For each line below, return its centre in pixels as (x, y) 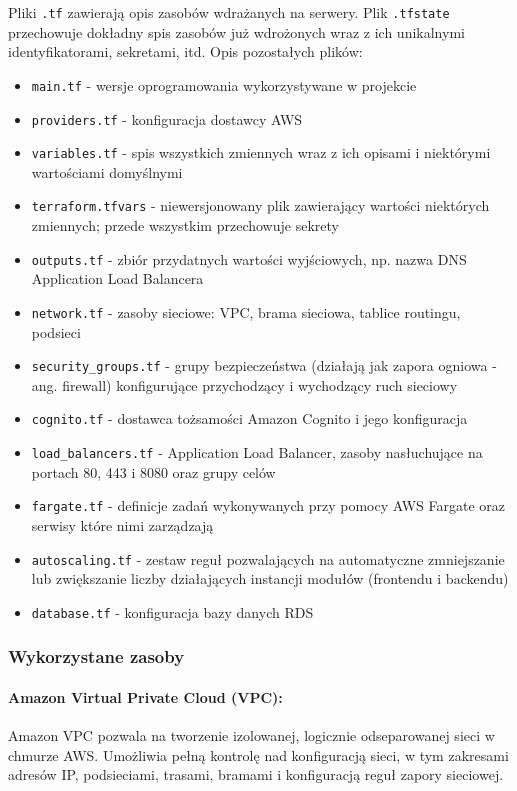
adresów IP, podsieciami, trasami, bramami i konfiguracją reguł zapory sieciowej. (256, 774)
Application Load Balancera (117, 278)
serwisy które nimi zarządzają (122, 524)
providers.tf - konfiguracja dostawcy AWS (167, 118)
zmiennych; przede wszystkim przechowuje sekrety (185, 225)
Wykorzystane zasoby (96, 656)
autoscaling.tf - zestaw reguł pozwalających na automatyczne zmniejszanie (268, 558)
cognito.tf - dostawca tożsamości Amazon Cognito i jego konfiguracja (249, 418)
